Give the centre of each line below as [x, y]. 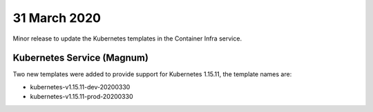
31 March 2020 [57, 18]
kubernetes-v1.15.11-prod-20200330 [82, 97]
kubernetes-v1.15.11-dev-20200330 [80, 87]
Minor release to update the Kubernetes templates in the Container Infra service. [127, 38]
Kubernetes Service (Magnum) [80, 58]
